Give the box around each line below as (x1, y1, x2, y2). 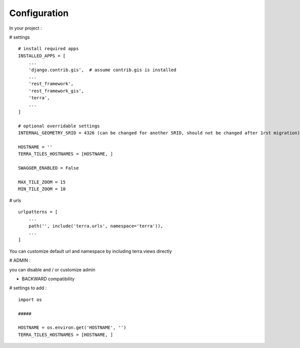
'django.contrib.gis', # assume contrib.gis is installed (28, 67, 176, 73)
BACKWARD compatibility (21, 276, 75, 282)
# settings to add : (9, 285, 47, 291)
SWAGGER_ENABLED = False (18, 165, 79, 170)
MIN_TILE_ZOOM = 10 (18, 186, 66, 192)
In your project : (9, 25, 42, 31)
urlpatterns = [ (18, 209, 58, 215)
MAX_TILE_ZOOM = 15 (18, 179, 66, 185)
